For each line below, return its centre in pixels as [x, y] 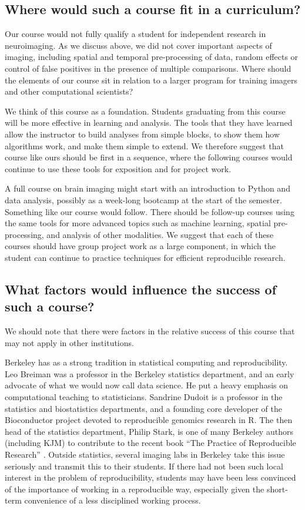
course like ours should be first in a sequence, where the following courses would [149, 157]
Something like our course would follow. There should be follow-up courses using [150, 211]
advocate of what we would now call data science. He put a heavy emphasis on [147, 385]
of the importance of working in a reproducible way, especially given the [135, 489]
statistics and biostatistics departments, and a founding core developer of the [143, 408]
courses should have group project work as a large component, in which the [140, 246]
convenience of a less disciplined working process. [113, 500]
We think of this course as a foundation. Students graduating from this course [145, 111]
